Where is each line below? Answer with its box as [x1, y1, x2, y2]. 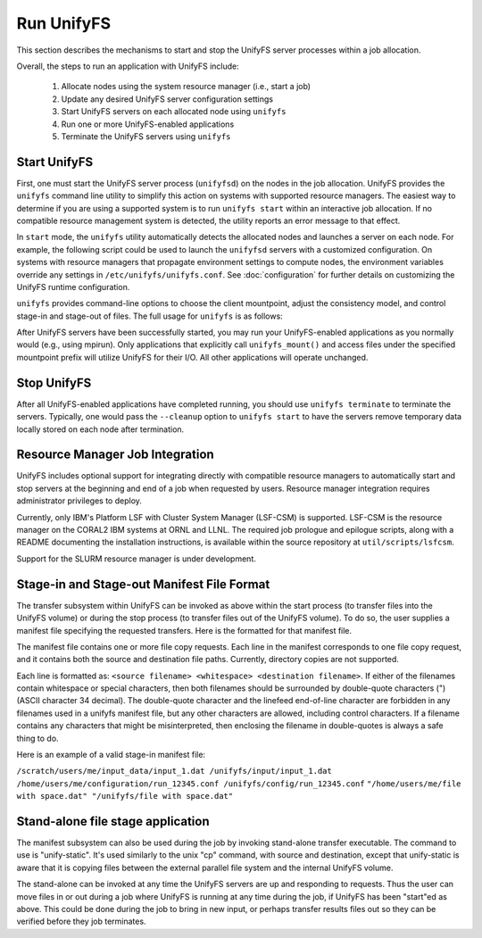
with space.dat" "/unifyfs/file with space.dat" [16, 791, 234, 801]
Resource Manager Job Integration [16, 447, 214, 462]
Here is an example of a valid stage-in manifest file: [16, 750, 205, 760]
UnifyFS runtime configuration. [16, 281, 130, 292]
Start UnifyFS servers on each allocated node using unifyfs [61, 106, 287, 117]
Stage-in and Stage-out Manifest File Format [16, 577, 270, 592]
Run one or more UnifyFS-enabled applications [61, 119, 235, 129]
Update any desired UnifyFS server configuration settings [61, 94, 274, 104]
